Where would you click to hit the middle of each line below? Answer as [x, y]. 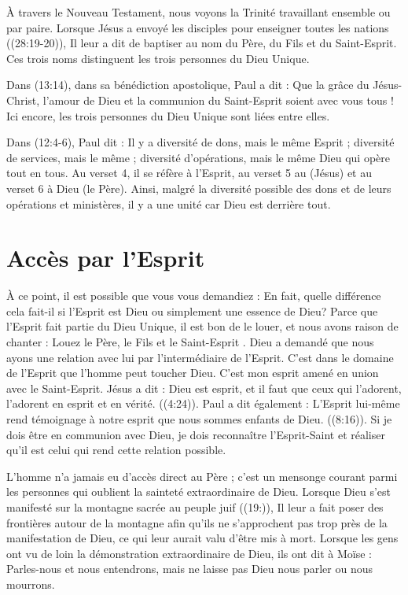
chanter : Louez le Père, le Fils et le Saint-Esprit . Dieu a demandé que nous [190, 342]
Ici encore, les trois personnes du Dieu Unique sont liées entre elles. [168, 115]
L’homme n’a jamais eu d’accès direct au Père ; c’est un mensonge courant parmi [202, 476]
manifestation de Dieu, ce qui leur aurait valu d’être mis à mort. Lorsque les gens [202, 538]
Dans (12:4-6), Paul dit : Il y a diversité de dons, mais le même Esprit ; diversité [200, 142]
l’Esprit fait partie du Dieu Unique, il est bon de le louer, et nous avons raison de [202, 326]
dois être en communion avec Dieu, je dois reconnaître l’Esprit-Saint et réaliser [196, 434]
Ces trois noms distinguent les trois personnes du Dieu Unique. [158, 58]
